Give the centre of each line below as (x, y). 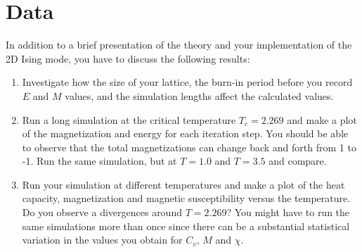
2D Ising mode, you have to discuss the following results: (128, 58)
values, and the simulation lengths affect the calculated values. (199, 95)
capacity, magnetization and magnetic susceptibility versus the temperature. (186, 198)
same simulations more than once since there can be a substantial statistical (186, 226)
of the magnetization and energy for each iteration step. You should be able (185, 133)
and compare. (298, 161)
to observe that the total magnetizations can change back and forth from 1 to (189, 147)
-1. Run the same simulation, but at (99, 161)
